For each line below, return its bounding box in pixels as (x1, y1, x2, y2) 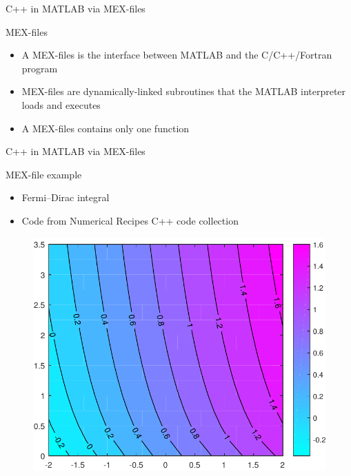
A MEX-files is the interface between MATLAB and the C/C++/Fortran (21, 48, 332, 62)
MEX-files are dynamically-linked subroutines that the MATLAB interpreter (21, 84, 346, 99)
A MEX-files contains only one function (21, 121, 190, 135)
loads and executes (21, 97, 101, 112)
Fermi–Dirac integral (21, 190, 110, 205)
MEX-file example (6, 167, 82, 181)
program (21, 61, 58, 75)
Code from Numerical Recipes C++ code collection (21, 213, 239, 227)
